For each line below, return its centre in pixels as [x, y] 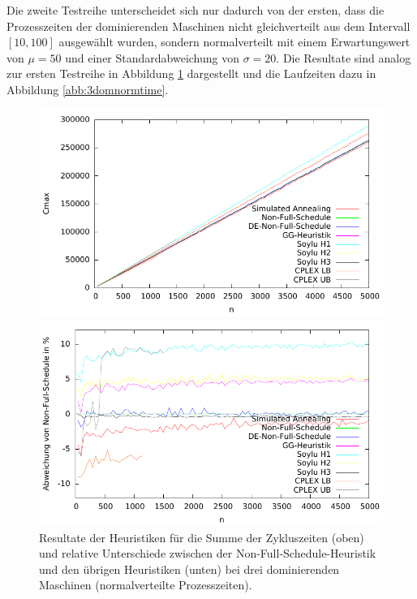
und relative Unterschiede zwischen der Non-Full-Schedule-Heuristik [208, 553]
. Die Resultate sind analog [344, 57]
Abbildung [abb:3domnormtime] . [88, 89]
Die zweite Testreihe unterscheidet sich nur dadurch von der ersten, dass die [196, 10]
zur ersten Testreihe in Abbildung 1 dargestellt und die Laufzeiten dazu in [191, 73]
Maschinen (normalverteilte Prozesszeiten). [146, 585]
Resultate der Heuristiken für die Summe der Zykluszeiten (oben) [202, 537]
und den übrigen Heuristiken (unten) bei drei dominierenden [189, 569]
